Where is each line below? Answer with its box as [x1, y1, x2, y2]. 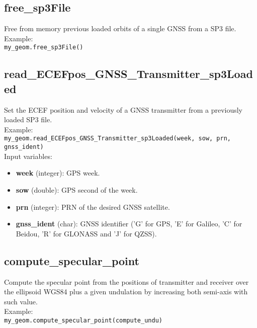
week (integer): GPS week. [16, 168, 100, 178]
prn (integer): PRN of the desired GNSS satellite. [16, 201, 170, 212]
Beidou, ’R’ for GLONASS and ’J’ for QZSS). [16, 228, 157, 238]
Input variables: [4, 150, 52, 161]
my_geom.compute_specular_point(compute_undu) [4, 316, 162, 324]
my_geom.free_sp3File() [4, 44, 83, 51]
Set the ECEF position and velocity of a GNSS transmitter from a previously [4, 104, 242, 115]
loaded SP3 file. [4, 114, 52, 125]
